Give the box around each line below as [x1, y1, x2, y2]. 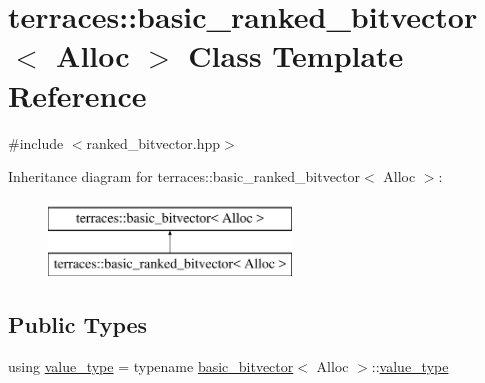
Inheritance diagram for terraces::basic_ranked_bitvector [8, 166, 361, 187]
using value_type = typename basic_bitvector [8, 356, 294, 377]
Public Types [8, 309, 148, 340]
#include [8, 132, 64, 153]
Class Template [188, 35, 404, 76]
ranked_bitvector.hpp [86, 132, 221, 153]
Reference [8, 74, 147, 115]
